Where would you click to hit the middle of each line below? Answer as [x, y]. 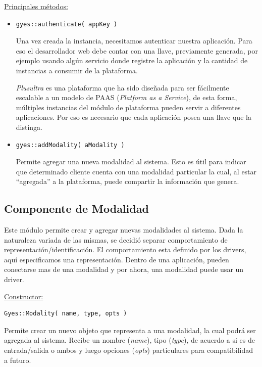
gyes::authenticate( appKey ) [67, 24]
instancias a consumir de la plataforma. [77, 70]
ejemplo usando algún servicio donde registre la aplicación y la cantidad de [132, 60]
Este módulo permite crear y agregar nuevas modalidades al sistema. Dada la [124, 230]
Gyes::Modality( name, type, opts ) [66, 314]
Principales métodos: [36, 6]
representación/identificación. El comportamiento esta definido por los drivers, [125, 249]
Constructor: [24, 296]
